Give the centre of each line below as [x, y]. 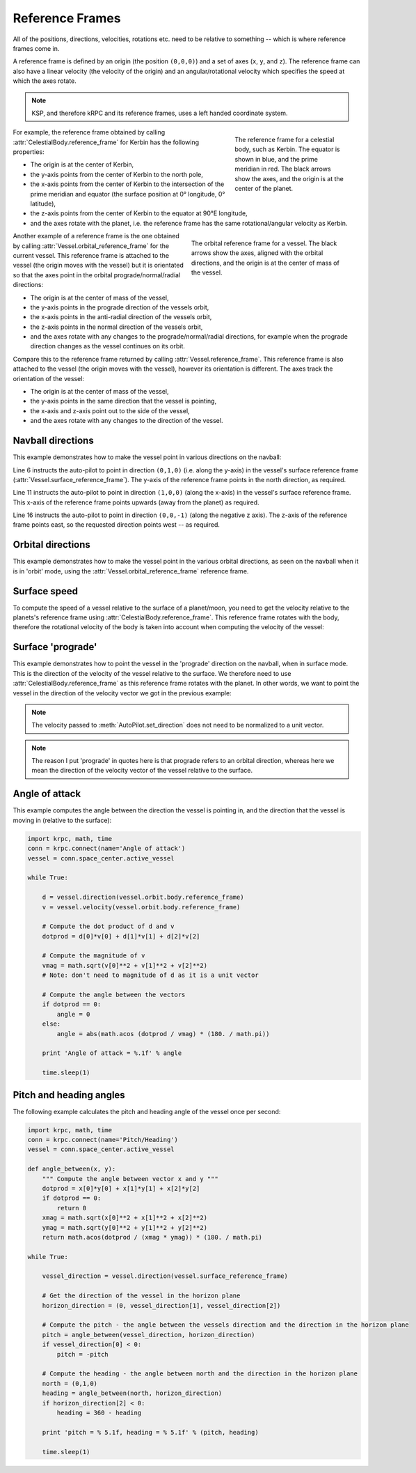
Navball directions [53, 441]
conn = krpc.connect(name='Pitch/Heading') [103, 1140]
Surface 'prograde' [55, 647]
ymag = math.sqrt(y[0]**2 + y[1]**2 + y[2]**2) [125, 1227]
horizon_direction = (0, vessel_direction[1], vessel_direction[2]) [161, 1305]
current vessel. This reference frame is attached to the [91, 255]
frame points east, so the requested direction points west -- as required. [117, 525]
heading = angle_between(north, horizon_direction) [132, 1393]
